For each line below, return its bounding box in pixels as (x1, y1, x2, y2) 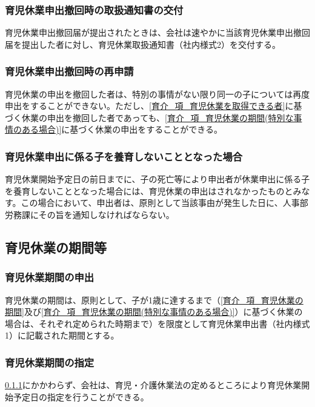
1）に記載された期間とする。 (5, 329, 119, 342)
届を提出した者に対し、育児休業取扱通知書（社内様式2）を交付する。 (5, 38, 280, 50)
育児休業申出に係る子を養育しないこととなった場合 (5, 148, 243, 164)
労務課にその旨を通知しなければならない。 (5, 208, 174, 220)
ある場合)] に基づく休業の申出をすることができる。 (21, 123, 223, 136)
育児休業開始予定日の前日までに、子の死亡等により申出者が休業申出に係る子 (5, 173, 310, 185)
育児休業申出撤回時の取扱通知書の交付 (5, 2, 184, 17)
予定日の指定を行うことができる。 (13, 390, 149, 403)
